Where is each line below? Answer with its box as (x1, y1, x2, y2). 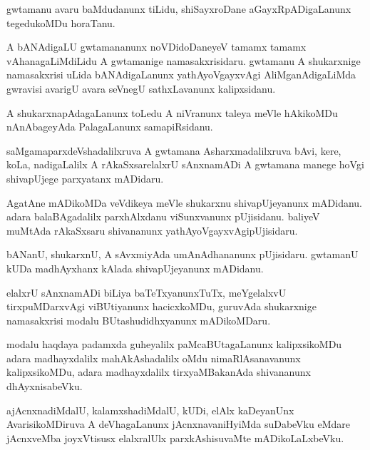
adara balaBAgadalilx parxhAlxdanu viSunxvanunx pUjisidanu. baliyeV (6, 209, 320, 224)
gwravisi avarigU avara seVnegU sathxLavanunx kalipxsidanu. (6, 81, 276, 96)
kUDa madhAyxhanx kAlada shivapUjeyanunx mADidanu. (6, 260, 264, 275)
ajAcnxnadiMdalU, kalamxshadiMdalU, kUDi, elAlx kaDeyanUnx (6, 402, 294, 417)
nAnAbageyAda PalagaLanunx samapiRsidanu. (6, 119, 213, 134)
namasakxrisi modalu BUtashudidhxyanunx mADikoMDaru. (6, 312, 271, 327)
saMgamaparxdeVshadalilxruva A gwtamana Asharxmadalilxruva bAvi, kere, (6, 143, 341, 158)
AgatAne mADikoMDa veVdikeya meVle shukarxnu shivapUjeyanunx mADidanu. (6, 195, 362, 210)
